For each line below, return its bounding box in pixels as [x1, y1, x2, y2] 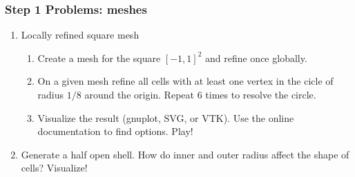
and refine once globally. [204, 50, 307, 65]
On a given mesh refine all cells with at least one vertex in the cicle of [37, 74, 334, 88]
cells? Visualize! [21, 160, 88, 175]
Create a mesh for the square [37, 50, 161, 65]
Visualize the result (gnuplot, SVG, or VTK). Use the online [37, 110, 294, 125]
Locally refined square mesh [21, 28, 140, 42]
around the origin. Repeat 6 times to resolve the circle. [84, 87, 316, 101]
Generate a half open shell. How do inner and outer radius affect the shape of [21, 147, 349, 161]
